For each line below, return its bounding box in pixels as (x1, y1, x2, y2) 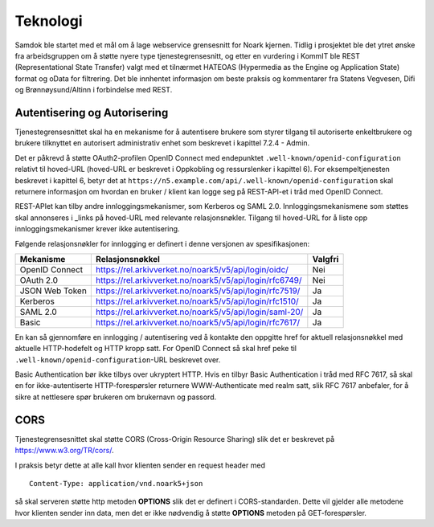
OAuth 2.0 (19, 274, 59, 285)
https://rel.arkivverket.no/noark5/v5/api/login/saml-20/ (95, 306, 304, 317)
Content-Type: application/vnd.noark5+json (29, 479, 203, 488)
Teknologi (14, 12, 84, 30)
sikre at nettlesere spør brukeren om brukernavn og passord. (14, 392, 217, 402)
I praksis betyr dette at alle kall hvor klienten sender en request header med (14, 460, 265, 470)
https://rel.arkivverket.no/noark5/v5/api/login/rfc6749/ (95, 274, 302, 285)
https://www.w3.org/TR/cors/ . (14, 446, 114, 456)
